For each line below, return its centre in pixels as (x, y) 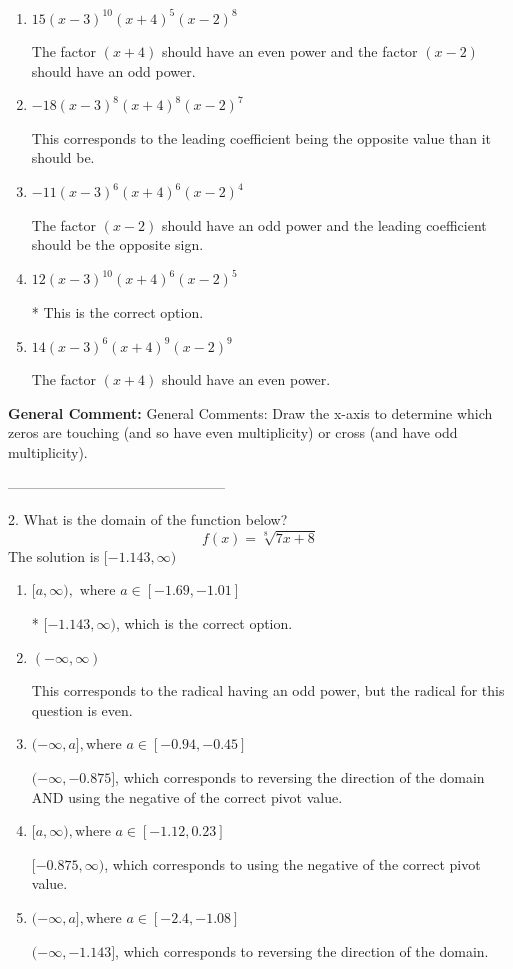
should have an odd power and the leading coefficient (324, 224)
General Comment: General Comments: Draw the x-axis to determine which (250, 412)
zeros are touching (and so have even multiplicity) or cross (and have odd (233, 432)
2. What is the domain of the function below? (148, 519)
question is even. (82, 709)
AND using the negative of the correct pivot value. (187, 796)
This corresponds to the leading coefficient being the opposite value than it (261, 137)
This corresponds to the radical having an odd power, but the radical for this (268, 690)
